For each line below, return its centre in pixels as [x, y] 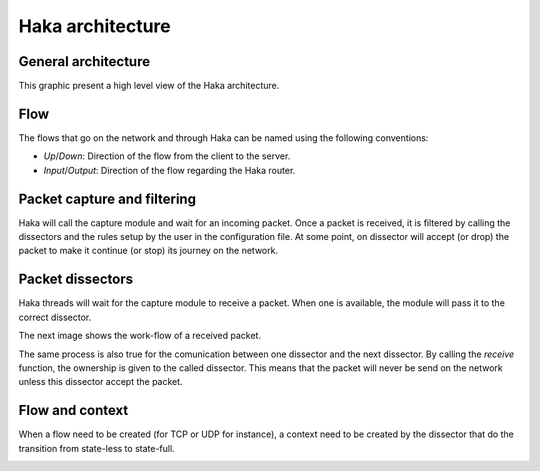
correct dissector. [55, 317]
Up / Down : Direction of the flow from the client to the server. [167, 156]
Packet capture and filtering [107, 198]
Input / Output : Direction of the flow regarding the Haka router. [169, 170]
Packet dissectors [76, 279]
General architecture [84, 61]
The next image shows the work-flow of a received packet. [140, 336]
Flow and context [73, 410]
